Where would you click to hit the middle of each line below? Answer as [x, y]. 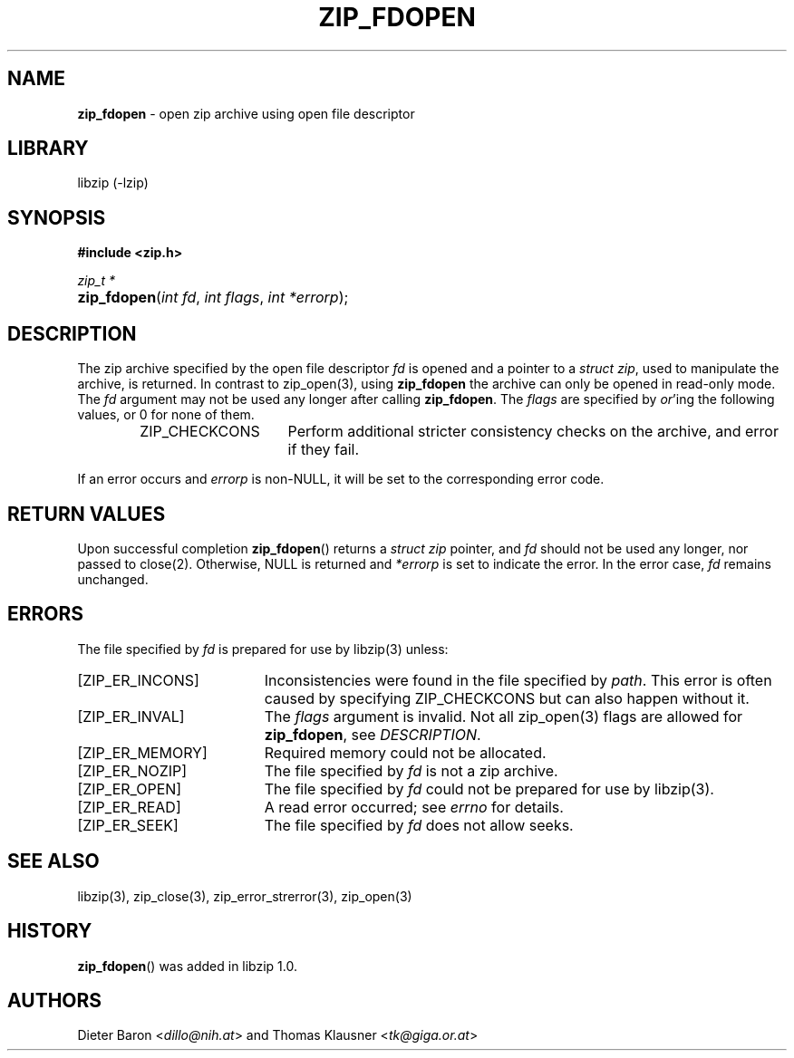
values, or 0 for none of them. [166, 415]
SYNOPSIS [57, 217]
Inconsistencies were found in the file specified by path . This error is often [518, 680]
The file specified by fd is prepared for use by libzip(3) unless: [263, 649]
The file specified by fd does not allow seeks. [419, 825]
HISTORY [50, 931]
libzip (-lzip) [113, 183]
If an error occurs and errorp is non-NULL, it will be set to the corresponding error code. [341, 479]
